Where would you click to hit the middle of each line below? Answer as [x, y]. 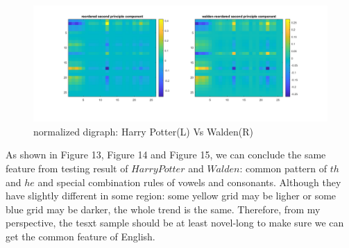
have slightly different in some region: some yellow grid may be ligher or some [171, 196]
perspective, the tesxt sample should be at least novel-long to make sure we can [175, 223]
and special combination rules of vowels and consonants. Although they [189, 182]
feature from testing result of [67, 168]
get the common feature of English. [80, 237]
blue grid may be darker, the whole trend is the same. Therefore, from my [163, 209]
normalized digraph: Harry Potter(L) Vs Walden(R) [144, 131]
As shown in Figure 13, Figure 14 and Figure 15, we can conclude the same [166, 155]
